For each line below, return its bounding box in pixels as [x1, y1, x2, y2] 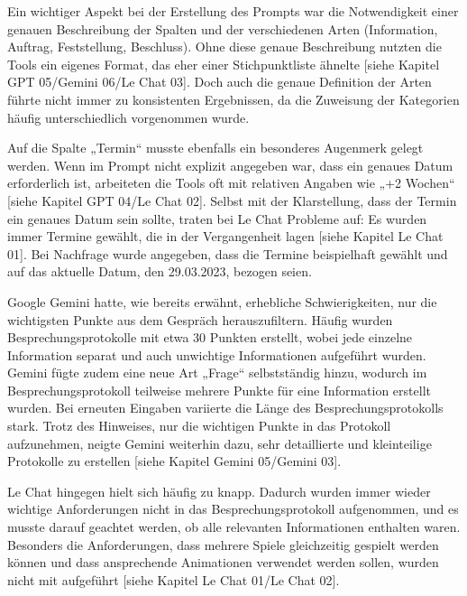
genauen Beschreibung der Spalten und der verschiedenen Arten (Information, [7, 19, 438, 38]
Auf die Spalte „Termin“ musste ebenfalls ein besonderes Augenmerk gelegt [7, 138, 424, 157]
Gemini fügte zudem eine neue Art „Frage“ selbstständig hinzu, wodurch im [7, 363, 427, 382]
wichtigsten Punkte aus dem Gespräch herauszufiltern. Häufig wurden [7, 310, 393, 329]
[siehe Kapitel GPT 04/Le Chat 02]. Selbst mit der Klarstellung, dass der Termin [7, 191, 457, 210]
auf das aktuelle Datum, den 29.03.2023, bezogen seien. [7, 262, 312, 281]
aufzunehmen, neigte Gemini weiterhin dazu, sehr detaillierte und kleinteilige [7, 433, 432, 452]
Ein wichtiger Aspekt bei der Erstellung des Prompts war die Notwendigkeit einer [7, 2, 459, 20]
